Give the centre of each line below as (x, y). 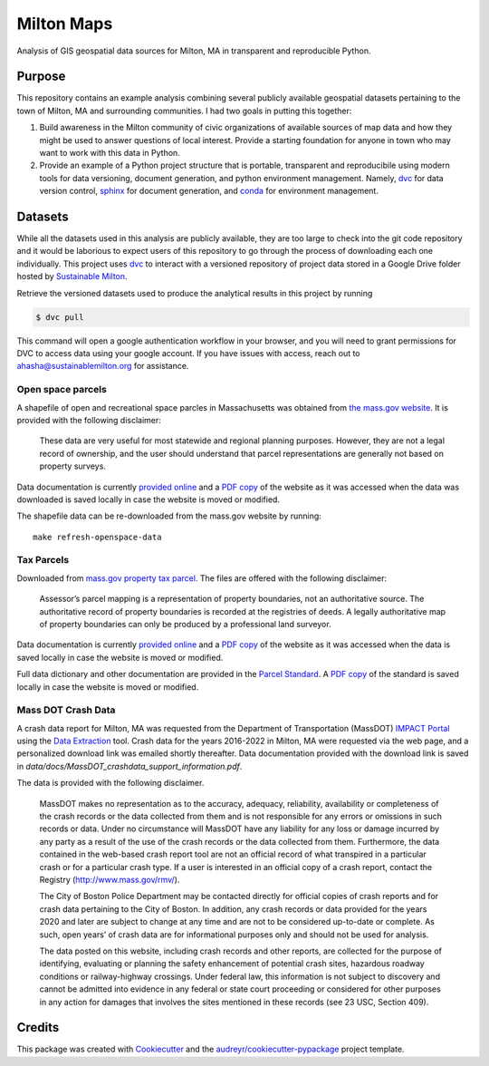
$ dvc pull (60, 317)
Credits (38, 1027)
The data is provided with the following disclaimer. (110, 783)
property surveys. (72, 466)
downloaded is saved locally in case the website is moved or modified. (149, 499)
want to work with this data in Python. (110, 153)
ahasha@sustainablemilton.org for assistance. (103, 366)
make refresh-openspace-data (97, 537)
